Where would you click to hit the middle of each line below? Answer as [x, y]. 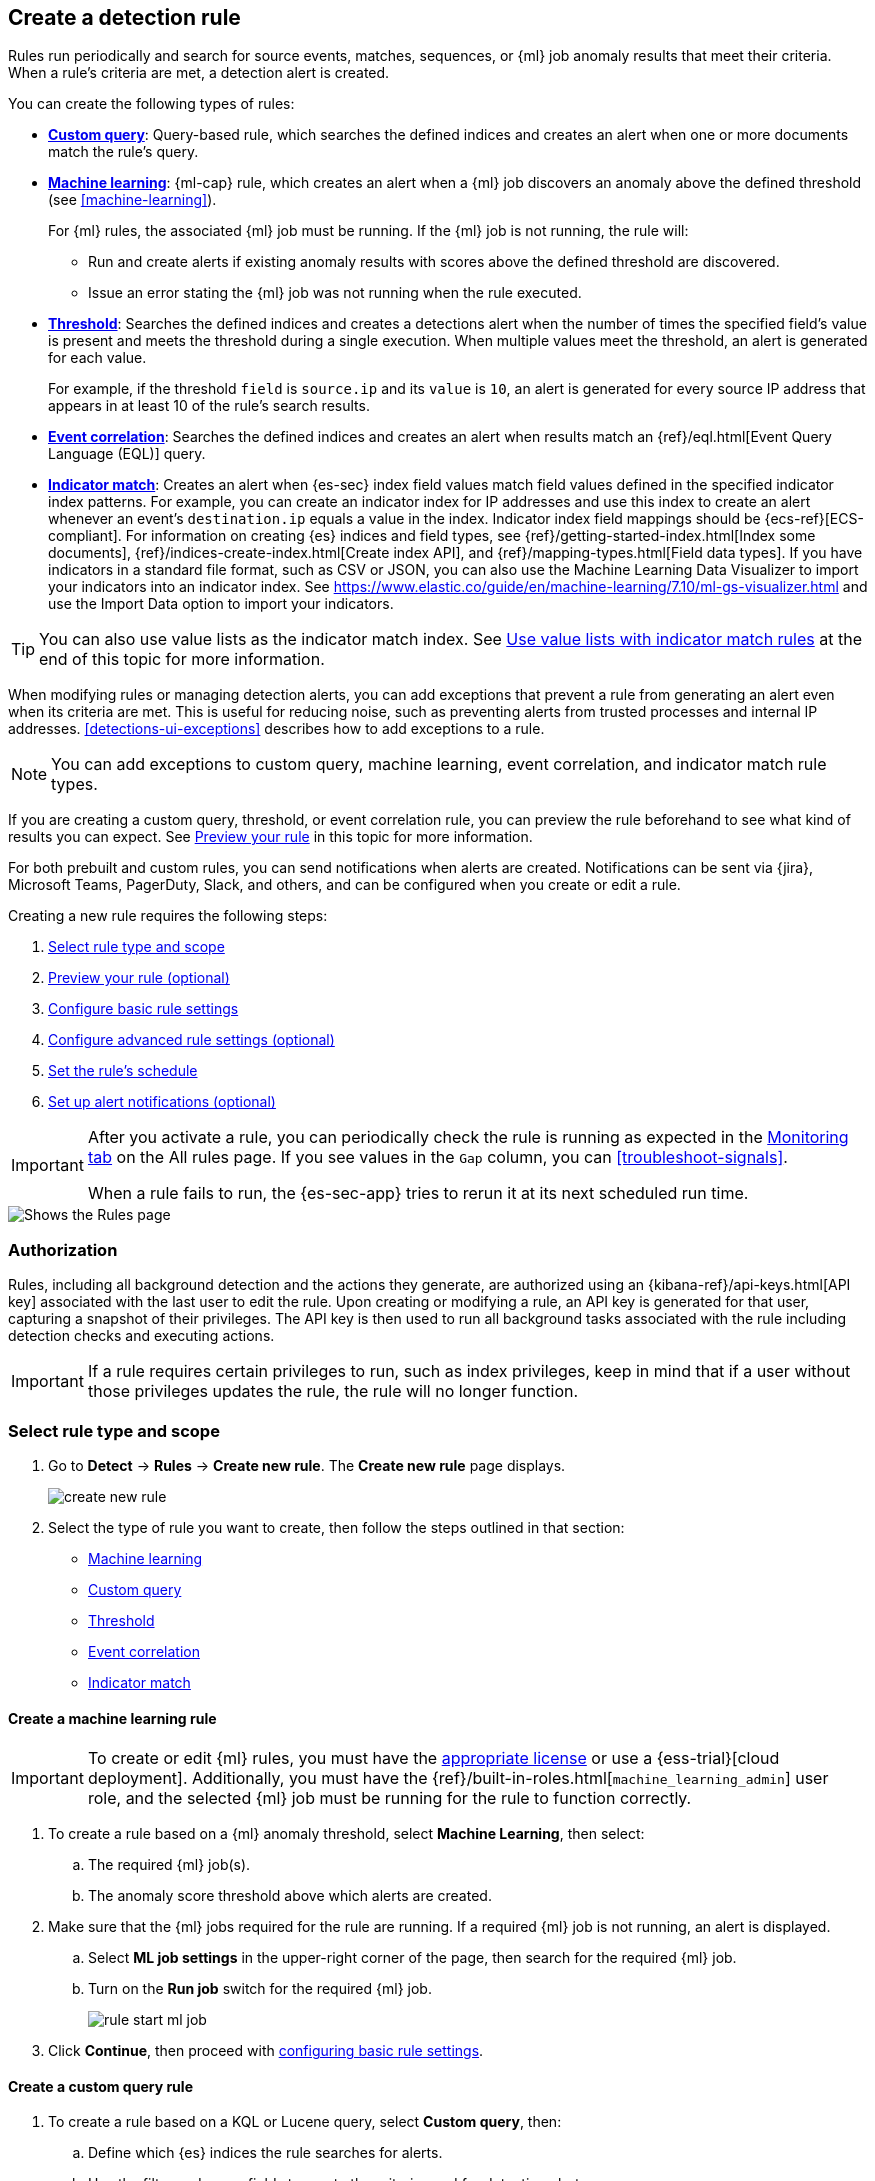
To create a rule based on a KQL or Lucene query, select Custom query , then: [305, 2122]
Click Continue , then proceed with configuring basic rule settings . [266, 2051]
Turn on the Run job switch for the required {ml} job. [260, 1989]
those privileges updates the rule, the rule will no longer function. [333, 1391]
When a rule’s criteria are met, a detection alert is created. [199, 73]
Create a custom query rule [100, 2086]
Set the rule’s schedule [123, 1071]
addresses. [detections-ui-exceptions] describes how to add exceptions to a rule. [276, 729]
